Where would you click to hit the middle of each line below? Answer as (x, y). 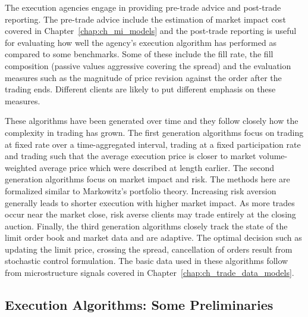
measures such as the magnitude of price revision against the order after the (143, 77)
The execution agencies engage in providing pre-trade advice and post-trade (143, 7)
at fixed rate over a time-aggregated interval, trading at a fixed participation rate (153, 144)
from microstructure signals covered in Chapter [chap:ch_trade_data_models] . (150, 273)
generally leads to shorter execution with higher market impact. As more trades (150, 202)
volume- (273, 156)
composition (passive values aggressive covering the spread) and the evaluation (148, 65)
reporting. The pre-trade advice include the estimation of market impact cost (145, 19)
